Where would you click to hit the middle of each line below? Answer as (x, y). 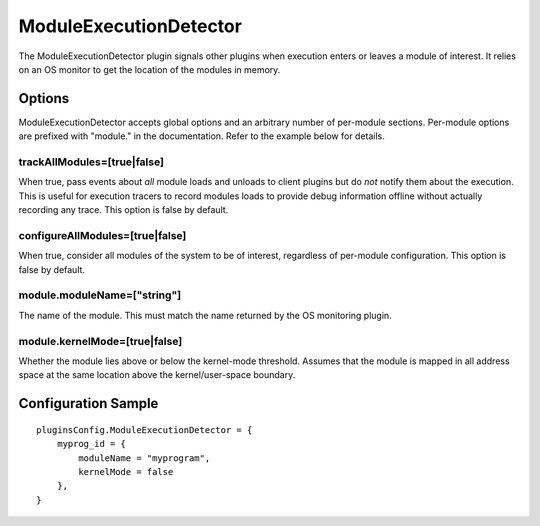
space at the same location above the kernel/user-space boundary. (157, 375)
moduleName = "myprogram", (144, 458)
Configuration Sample (88, 403)
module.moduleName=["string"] (100, 295)
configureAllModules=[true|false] (102, 235)
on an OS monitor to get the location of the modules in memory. (149, 69)
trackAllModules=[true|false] (91, 162)
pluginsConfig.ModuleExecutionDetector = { (144, 429)
